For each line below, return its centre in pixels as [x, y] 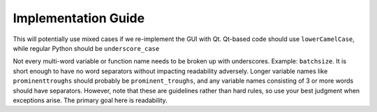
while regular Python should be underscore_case [86, 48]
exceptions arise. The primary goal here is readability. [90, 100]
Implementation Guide [79, 18]
